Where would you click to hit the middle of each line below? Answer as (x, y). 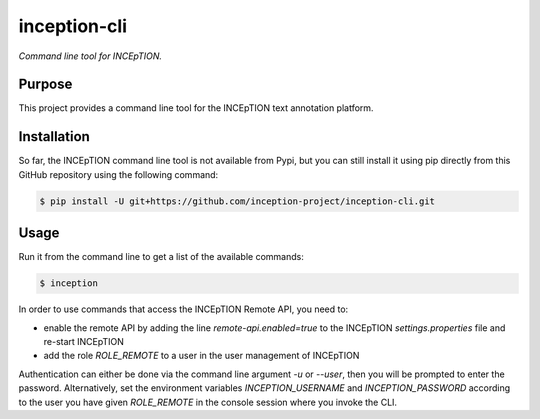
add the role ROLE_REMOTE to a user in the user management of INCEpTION (201, 356)
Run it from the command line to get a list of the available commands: (161, 257)
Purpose (45, 84)
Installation (54, 136)
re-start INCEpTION (84, 341)
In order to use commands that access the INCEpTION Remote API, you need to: (183, 309)
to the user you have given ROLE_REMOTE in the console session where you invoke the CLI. (208, 402)
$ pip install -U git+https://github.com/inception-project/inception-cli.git (237, 201)
